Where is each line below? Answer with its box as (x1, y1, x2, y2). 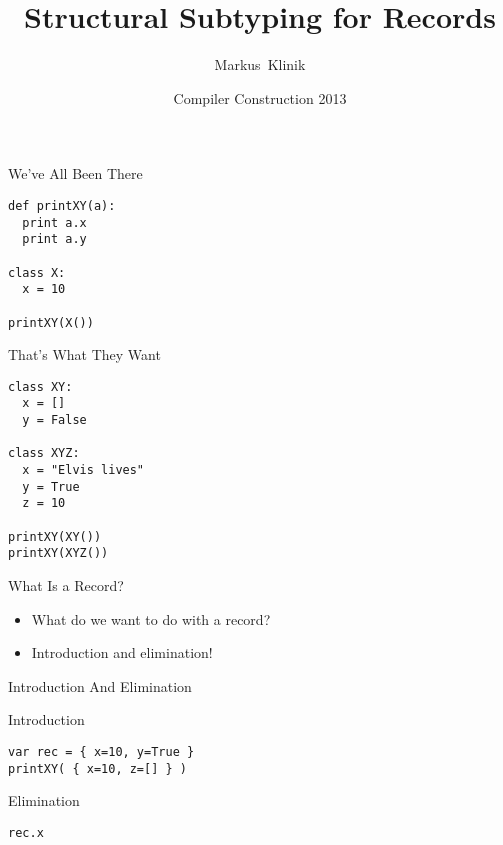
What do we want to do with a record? (31, 608, 271, 629)
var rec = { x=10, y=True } (8, 744, 195, 759)
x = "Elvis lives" (22, 463, 145, 478)
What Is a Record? (8, 574, 124, 595)
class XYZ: (8, 446, 80, 461)
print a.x (22, 215, 87, 230)
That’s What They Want (8, 344, 161, 365)
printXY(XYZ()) (8, 546, 109, 561)
